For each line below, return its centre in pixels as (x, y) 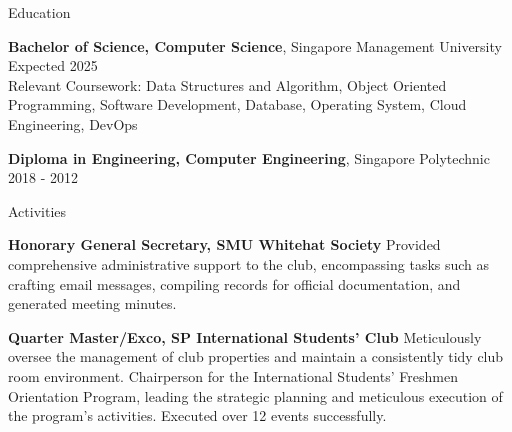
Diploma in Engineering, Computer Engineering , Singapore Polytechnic (249, 157)
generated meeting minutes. (92, 303)
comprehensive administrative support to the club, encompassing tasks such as (249, 263)
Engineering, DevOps (73, 123)
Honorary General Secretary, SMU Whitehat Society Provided (224, 244)
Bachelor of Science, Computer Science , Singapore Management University (255, 45)
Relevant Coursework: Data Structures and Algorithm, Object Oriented (227, 84)
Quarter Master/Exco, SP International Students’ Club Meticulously (245, 336)
